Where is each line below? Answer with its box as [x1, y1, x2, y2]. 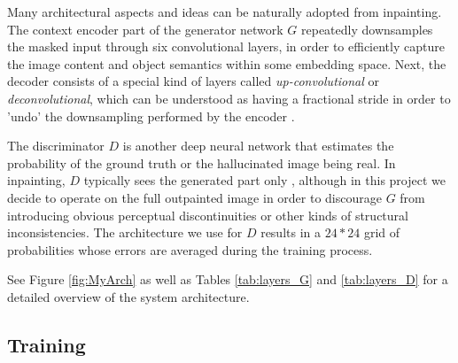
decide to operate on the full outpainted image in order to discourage [7, 188, 382, 206]
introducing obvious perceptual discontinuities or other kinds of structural [7, 205, 408, 224]
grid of [363, 223, 400, 242]
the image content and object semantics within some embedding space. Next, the [7, 54, 446, 73]
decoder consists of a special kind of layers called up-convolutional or [7, 72, 379, 90]
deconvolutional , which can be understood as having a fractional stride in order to [7, 89, 451, 107]
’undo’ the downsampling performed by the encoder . [7, 106, 295, 125]
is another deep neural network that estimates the [122, 136, 394, 155]
